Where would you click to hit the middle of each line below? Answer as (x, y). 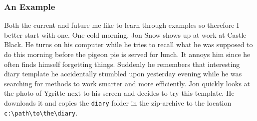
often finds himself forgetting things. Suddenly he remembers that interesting (122, 64)
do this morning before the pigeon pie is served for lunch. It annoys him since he (127, 54)
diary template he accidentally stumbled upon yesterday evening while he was (123, 74)
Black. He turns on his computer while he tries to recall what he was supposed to (128, 44)
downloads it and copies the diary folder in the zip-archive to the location (118, 102)
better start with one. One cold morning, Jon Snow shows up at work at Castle (125, 34)
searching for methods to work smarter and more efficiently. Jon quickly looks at (127, 83)
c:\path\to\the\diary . (41, 112)
